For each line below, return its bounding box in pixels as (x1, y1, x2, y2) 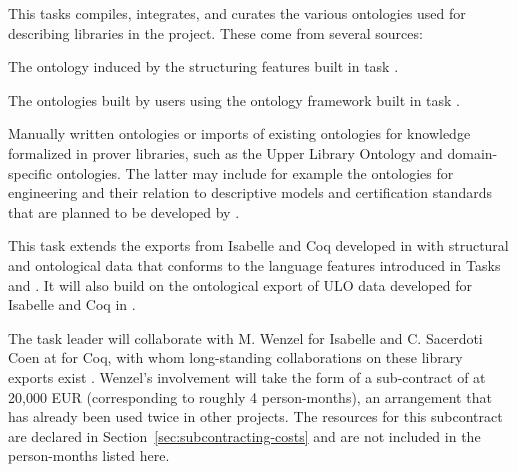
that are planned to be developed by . (8, 201, 240, 222)
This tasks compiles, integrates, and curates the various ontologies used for (8, 3, 466, 23)
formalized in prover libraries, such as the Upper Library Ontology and (8, 142, 443, 163)
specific (8, 162, 53, 183)
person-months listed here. (8, 445, 170, 466)
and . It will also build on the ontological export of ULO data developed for (8, 274, 472, 295)
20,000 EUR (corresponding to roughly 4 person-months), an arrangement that (8, 386, 492, 407)
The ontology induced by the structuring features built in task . (8, 56, 399, 77)
